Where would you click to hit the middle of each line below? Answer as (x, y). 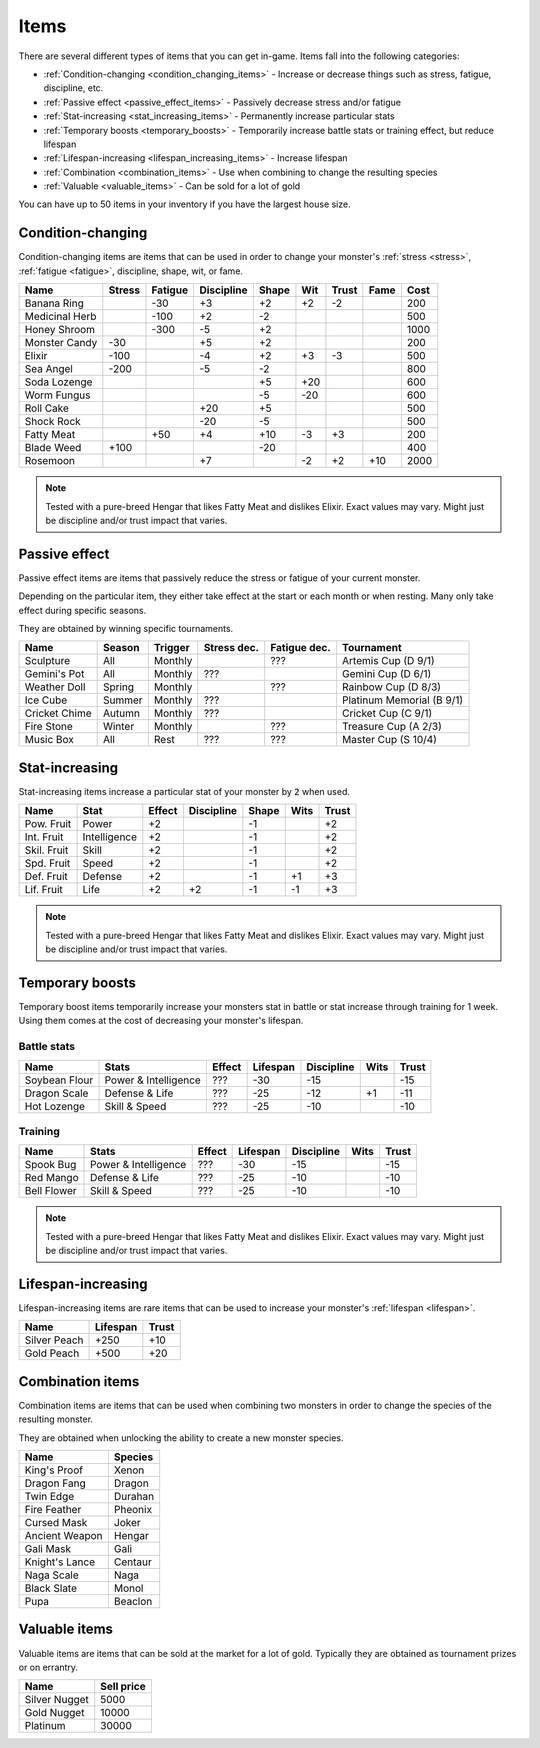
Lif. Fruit (44, 890)
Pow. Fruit (48, 824)
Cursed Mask (56, 1523)
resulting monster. (56, 1419)
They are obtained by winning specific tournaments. (126, 628)
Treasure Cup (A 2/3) (391, 727)
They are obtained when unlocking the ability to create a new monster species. (181, 1437)
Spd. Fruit (47, 863)
